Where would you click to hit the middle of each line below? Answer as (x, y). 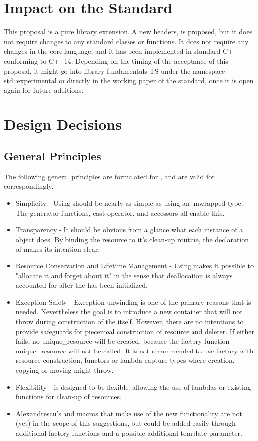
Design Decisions (63, 124)
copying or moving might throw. (64, 370)
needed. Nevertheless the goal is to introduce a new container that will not (129, 311)
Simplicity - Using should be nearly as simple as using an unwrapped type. (129, 203)
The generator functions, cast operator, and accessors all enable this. (120, 213)
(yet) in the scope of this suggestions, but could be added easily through (126, 423)
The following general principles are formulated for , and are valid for (109, 176)
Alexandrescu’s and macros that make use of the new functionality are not (129, 413)
